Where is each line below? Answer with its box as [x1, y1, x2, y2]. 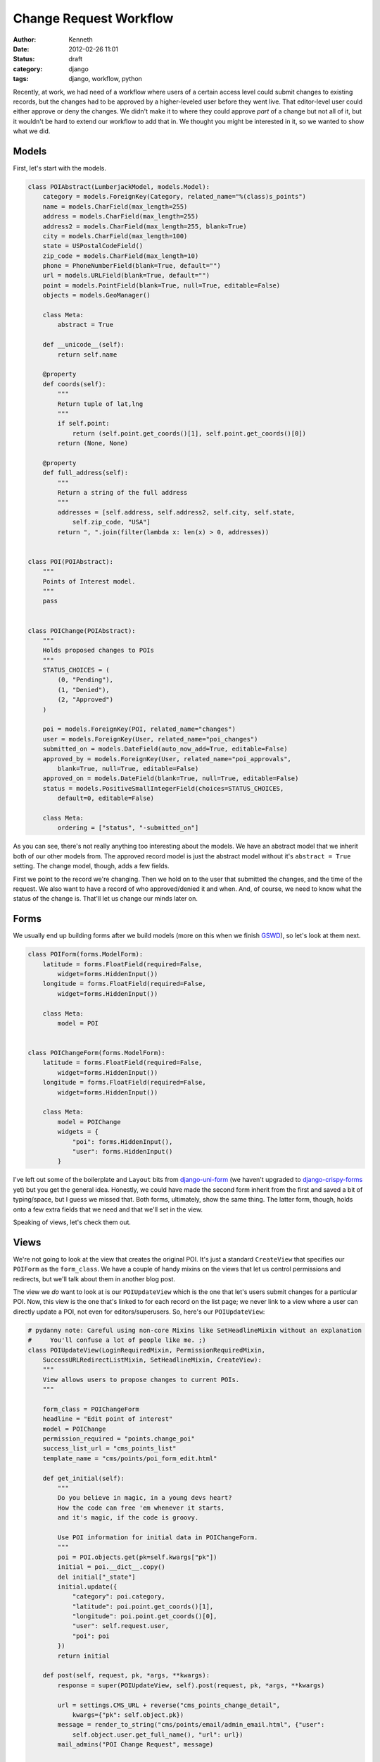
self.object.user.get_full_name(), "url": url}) [72, 1730, 243, 1739]
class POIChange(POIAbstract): [27, 627, 137, 634]
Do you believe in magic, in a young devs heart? [57, 1494, 232, 1502]
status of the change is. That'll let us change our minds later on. [13, 894, 198, 903]
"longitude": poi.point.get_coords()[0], [72, 1613, 217, 1620]
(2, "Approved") [57, 696, 114, 704]
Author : [13, 35, 37, 44]
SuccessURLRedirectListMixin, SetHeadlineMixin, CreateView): [42, 1355, 262, 1364]
